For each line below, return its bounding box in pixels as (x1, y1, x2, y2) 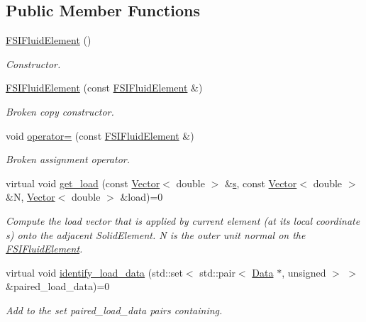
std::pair (199, 265, 235, 279)
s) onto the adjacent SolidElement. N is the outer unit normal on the (6, 227, 306, 242)
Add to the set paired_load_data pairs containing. (6, 302, 223, 317)
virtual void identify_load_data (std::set (6, 265, 183, 279)
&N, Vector (6, 189, 55, 204)
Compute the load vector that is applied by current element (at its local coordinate (6, 213, 360, 228)
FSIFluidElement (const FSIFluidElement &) (6, 80, 203, 95)
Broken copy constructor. (6, 104, 114, 118)
